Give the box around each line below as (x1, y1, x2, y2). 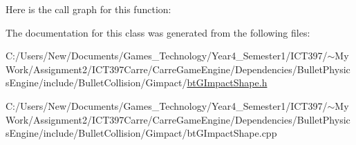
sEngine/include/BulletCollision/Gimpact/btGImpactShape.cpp (6, 126, 277, 140)
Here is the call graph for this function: (6, 2, 171, 16)
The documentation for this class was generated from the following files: (6, 25, 310, 39)
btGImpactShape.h (187, 75, 268, 90)
